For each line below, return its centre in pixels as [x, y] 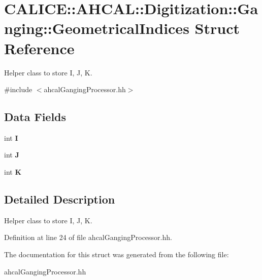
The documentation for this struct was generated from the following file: [117, 254]
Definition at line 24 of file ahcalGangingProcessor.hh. [88, 237]
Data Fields [35, 117]
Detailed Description [60, 199]
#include [18, 89]
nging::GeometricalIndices [97, 28]
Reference [39, 48]
